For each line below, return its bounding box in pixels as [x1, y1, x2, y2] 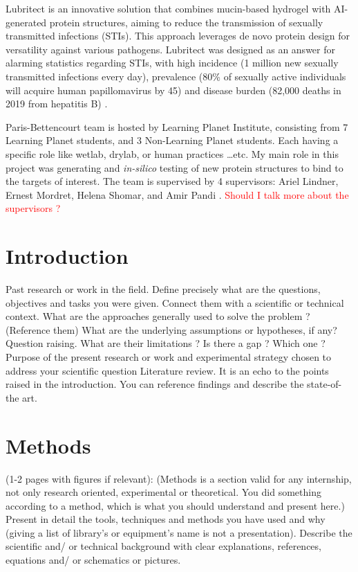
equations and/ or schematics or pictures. [6, 553, 181, 567]
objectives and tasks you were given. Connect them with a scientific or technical [6, 295, 344, 310]
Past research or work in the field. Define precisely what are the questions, [6, 282, 321, 296]
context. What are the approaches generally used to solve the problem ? [6, 309, 310, 323]
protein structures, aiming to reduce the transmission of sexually [49, 15, 323, 29]
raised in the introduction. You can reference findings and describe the [6, 377, 304, 391]
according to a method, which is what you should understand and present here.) [6, 498, 345, 512]
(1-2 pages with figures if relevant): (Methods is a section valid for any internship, [6, 471, 352, 485]
